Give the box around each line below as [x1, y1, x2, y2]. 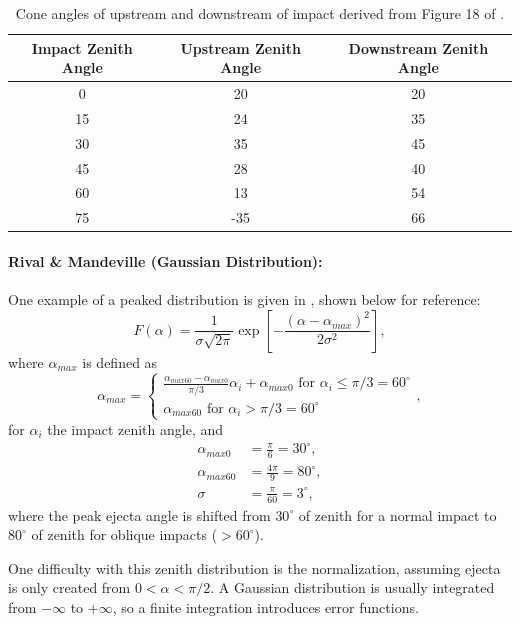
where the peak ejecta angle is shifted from [8, 504, 271, 525]
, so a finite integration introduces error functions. [112, 597, 419, 618]
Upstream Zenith [180, 37, 301, 58]
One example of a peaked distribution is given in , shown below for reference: [8, 289, 481, 310]
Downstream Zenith [348, 37, 489, 58]
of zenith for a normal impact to [298, 504, 497, 525]
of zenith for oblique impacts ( [31, 524, 218, 545]
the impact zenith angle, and [47, 418, 224, 439]
